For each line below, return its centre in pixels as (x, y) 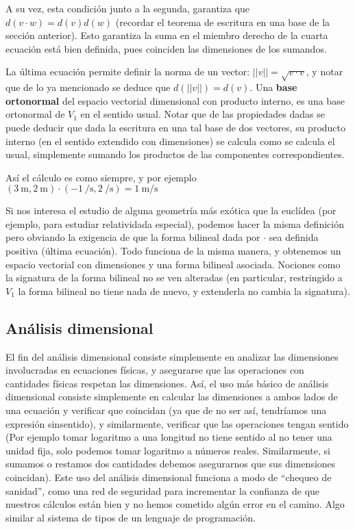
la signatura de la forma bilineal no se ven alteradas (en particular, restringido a (174, 278)
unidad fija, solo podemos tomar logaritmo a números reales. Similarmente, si (168, 450)
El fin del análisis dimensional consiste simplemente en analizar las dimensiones (172, 356)
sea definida (294, 237)
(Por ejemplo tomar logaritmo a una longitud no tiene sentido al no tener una (169, 437)
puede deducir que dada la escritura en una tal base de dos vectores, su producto (176, 127)
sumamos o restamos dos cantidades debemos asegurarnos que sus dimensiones (171, 464)
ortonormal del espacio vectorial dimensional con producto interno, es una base (175, 100)
